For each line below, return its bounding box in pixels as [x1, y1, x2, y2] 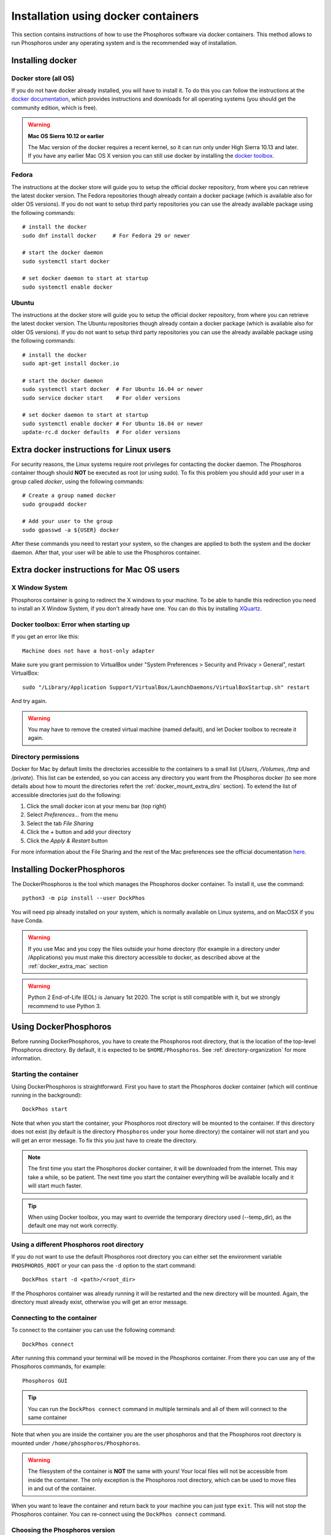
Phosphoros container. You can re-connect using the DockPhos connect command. [11, 1510, 227, 1518]
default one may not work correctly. [28, 1222, 118, 1229]
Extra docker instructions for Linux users [11, 444, 171, 454]
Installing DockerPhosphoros [11, 864, 125, 874]
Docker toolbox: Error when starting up [11, 620, 130, 629]
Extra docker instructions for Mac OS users [11, 565, 180, 575]
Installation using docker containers [11, 9, 199, 23]
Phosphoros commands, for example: [11, 1363, 107, 1370]
